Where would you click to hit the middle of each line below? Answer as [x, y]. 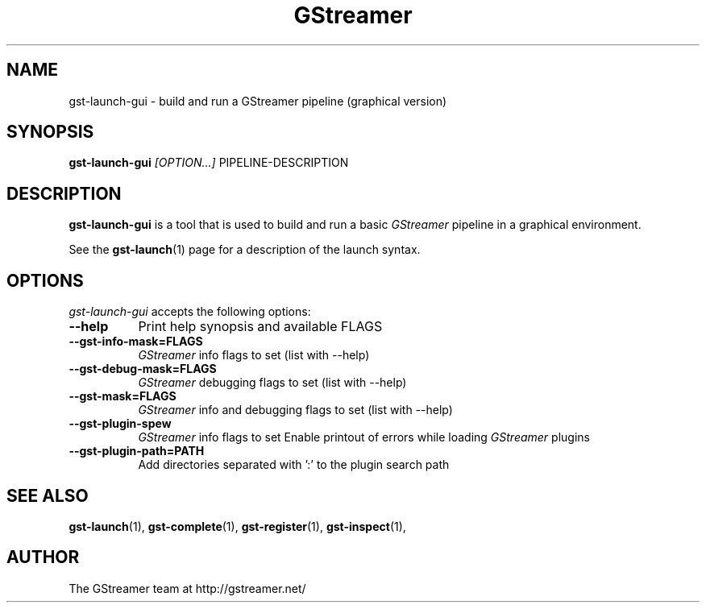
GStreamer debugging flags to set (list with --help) [272, 383]
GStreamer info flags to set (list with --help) [254, 355]
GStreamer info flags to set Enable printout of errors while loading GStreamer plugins [364, 437]
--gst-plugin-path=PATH [137, 451]
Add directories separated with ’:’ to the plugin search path [294, 465]
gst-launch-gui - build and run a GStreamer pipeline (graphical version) [258, 101]
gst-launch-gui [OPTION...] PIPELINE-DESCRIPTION [209, 163]
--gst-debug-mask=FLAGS [143, 369]
